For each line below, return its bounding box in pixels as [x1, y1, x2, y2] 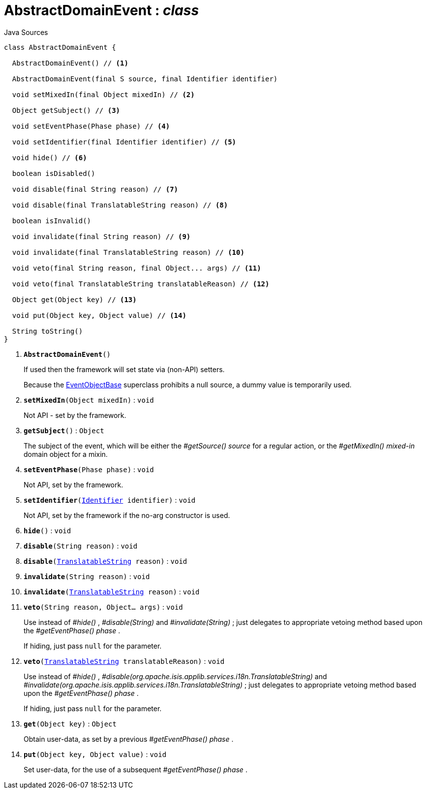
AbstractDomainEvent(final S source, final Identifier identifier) [12, 74, 278, 83]
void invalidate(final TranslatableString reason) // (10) [12, 248, 244, 256]
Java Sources [4, 28, 48, 36]
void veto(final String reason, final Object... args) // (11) [12, 264, 261, 272]
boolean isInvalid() [12, 216, 91, 225]
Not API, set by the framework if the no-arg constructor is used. [24, 511, 230, 519]
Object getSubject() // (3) [12, 106, 121, 114]
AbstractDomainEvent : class [4, 2, 199, 19]
